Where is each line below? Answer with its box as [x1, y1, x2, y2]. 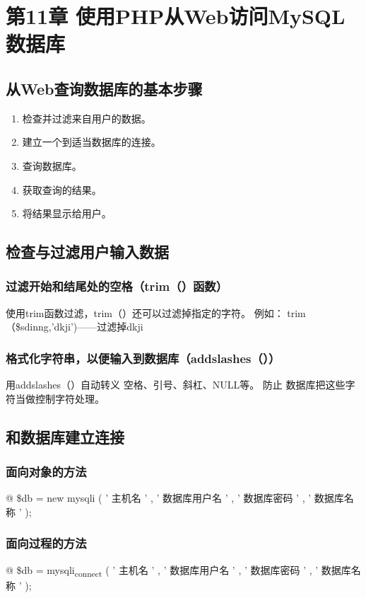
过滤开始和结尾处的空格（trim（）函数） [6, 277, 228, 295]
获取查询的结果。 [22, 182, 102, 197]
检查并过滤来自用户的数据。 [22, 110, 151, 125]
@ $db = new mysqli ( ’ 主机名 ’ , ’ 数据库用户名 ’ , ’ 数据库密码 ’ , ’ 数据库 [6, 490, 344, 505]
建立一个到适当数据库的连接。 [22, 134, 161, 149]
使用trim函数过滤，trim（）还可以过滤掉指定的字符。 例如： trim [6, 305, 306, 320]
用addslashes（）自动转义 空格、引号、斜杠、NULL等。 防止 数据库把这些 [6, 377, 346, 392]
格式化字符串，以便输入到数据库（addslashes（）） [6, 349, 281, 367]
